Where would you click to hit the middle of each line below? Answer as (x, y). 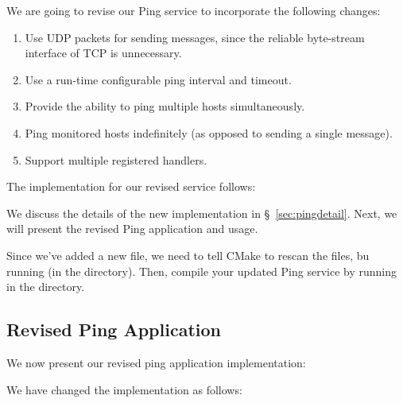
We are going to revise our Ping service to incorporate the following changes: (194, 10)
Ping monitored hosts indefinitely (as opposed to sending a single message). (209, 132)
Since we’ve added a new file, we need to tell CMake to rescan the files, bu (188, 255)
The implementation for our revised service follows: (131, 186)
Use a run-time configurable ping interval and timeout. (158, 79)
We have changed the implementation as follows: (124, 389)
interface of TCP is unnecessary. (103, 53)
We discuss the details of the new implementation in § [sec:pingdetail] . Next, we (202, 213)
